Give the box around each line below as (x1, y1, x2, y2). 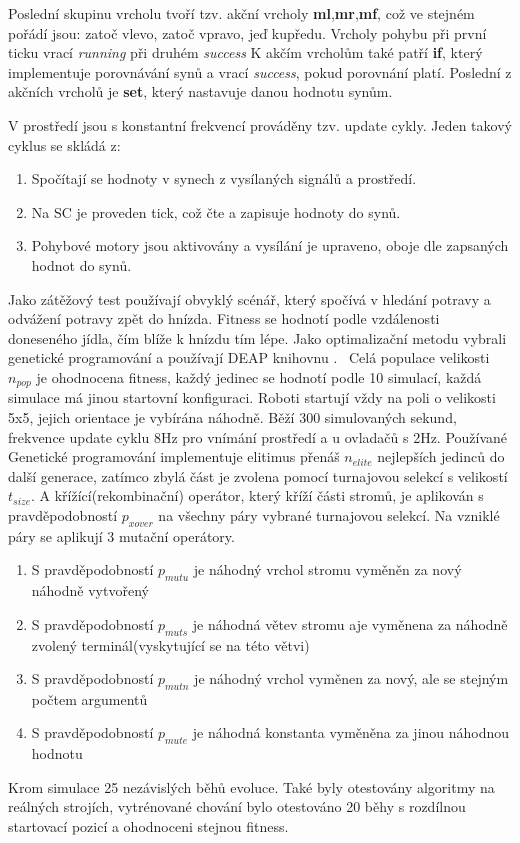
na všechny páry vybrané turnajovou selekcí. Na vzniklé (158, 504, 500, 525)
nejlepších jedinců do (377, 446, 505, 467)
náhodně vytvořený (31, 580, 149, 601)
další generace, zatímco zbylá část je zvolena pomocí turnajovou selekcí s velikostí (8, 465, 508, 486)
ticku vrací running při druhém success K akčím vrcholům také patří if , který (8, 42, 483, 63)
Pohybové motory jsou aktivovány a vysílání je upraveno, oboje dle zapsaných (31, 235, 509, 256)
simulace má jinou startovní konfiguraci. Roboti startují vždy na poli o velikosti (8, 387, 496, 408)
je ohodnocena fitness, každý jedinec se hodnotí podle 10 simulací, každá (36, 366, 482, 387)
